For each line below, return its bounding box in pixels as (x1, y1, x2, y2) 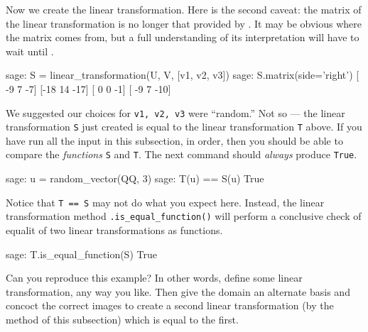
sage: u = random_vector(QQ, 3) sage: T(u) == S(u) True (6, 171, 264, 186)
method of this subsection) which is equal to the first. (6, 312, 239, 326)
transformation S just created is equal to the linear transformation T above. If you (6, 119, 362, 134)
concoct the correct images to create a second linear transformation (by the (6, 298, 334, 313)
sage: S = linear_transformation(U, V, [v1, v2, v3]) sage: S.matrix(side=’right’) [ (6, 67, 359, 82)
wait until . (6, 43, 54, 58)
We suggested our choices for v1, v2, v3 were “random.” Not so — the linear (6, 105, 345, 120)
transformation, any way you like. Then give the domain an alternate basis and (6, 284, 350, 299)
